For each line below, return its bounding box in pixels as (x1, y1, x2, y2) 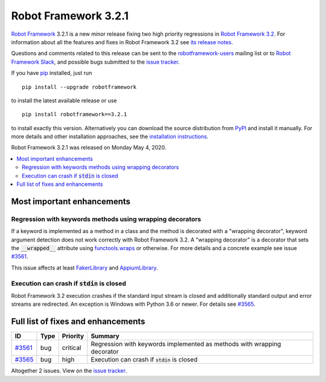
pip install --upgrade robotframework (22, 84, 137, 90)
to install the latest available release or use (11, 97, 117, 104)
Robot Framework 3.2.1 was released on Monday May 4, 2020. (11, 144, 167, 151)
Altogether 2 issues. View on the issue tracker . (11, 367, 127, 375)
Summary (91, 332, 120, 340)
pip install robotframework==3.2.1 (22, 111, 127, 118)
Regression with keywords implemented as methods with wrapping (91, 340, 281, 348)
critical (62, 344, 81, 352)
